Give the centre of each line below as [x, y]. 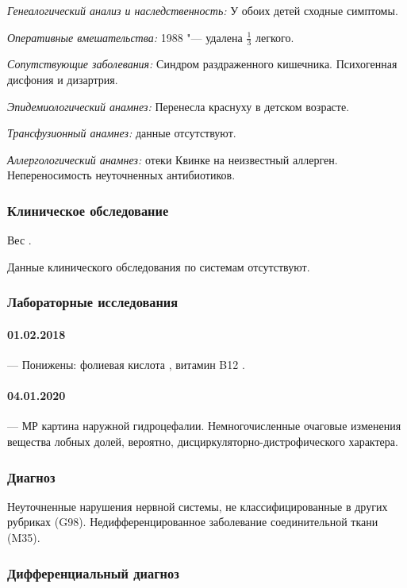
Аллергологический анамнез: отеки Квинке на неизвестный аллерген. [173, 159]
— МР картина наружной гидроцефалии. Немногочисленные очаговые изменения [204, 426]
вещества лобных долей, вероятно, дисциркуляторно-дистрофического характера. [203, 442]
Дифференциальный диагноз [93, 573]
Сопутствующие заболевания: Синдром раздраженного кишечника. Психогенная [202, 64]
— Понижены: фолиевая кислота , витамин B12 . [126, 365]
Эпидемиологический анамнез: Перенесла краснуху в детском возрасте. [179, 106]
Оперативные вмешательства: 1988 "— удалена [125, 37]
